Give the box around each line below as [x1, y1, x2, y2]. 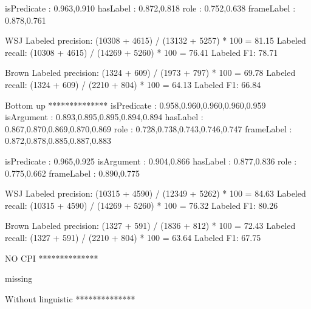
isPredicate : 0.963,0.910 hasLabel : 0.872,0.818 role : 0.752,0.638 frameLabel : [5, 2, 296, 14]
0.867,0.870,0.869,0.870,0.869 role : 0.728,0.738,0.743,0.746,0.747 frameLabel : [5, 122, 292, 135]
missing [5, 272, 33, 285]
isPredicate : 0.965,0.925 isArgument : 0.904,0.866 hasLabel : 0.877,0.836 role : [5, 154, 297, 167]
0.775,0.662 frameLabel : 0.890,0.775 [5, 166, 140, 179]
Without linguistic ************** [5, 292, 135, 305]
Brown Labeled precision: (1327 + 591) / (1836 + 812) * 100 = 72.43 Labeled [5, 219, 296, 232]
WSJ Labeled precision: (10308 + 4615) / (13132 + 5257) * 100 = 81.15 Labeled [5, 34, 306, 47]
